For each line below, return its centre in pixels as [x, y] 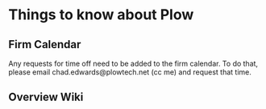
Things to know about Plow [101, 15]
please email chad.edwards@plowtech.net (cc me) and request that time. [130, 72]
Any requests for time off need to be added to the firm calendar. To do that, [133, 63]
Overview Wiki [46, 97]
